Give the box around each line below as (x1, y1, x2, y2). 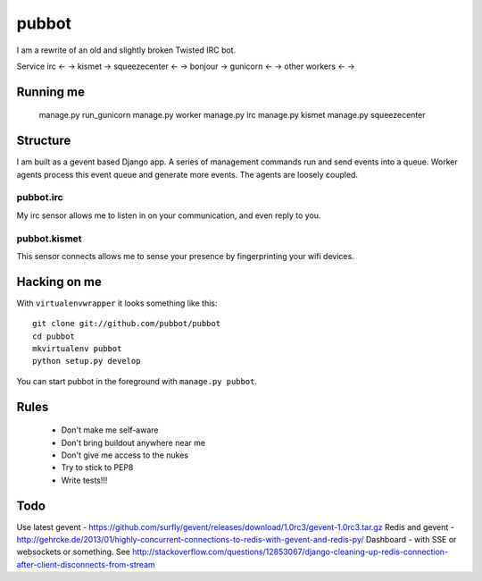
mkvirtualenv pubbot (32, 344, 122, 353)
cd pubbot (32, 331, 75, 341)
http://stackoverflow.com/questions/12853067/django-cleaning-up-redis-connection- (132, 546, 449, 558)
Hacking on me (16, 274, 103, 290)
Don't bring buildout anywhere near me (61, 437, 205, 448)
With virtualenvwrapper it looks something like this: (16, 298, 218, 308)
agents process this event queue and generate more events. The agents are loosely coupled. (16, 169, 359, 180)
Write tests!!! (61, 475, 108, 485)
